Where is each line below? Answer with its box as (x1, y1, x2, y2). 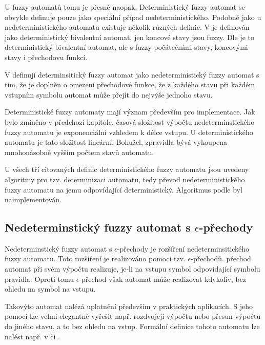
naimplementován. (5, 194, 62, 205)
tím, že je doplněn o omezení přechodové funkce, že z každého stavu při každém (5, 79, 255, 90)
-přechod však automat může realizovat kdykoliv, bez (79, 273, 247, 284)
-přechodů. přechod (191, 253, 251, 264)
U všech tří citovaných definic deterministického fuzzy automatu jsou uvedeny (5, 164, 249, 175)
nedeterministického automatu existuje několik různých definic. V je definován (5, 22, 250, 32)
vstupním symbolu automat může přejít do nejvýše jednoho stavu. (5, 89, 213, 100)
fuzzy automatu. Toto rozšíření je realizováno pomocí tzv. (5, 253, 186, 264)
